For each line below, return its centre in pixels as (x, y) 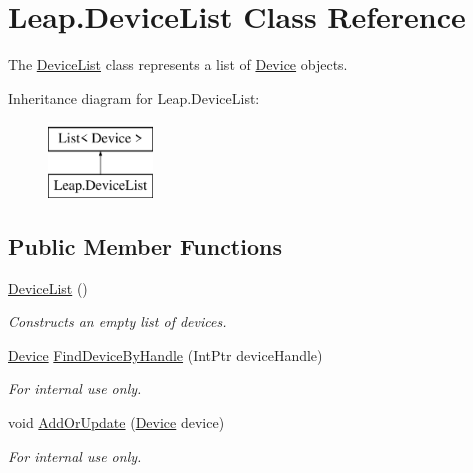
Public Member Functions (145, 245)
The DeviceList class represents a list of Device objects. (178, 64)
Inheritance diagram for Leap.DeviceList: (134, 97)
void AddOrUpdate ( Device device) (116, 422)
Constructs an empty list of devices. (117, 321)
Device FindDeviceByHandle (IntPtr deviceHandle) (165, 354)
